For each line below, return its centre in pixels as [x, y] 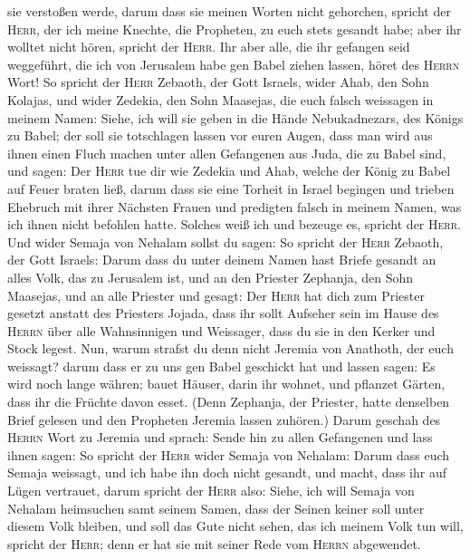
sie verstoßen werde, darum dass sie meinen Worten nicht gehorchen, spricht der [229, 11]
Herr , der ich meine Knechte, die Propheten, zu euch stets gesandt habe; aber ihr [235, 29]
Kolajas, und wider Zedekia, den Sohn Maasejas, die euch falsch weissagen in [221, 99]
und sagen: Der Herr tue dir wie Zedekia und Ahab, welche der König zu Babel [229, 171]
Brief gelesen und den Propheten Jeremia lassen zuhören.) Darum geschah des [224, 419]
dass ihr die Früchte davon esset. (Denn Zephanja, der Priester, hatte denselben [229, 402]
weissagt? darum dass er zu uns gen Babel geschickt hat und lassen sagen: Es [221, 366]
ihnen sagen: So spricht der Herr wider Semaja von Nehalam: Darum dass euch [229, 454]
